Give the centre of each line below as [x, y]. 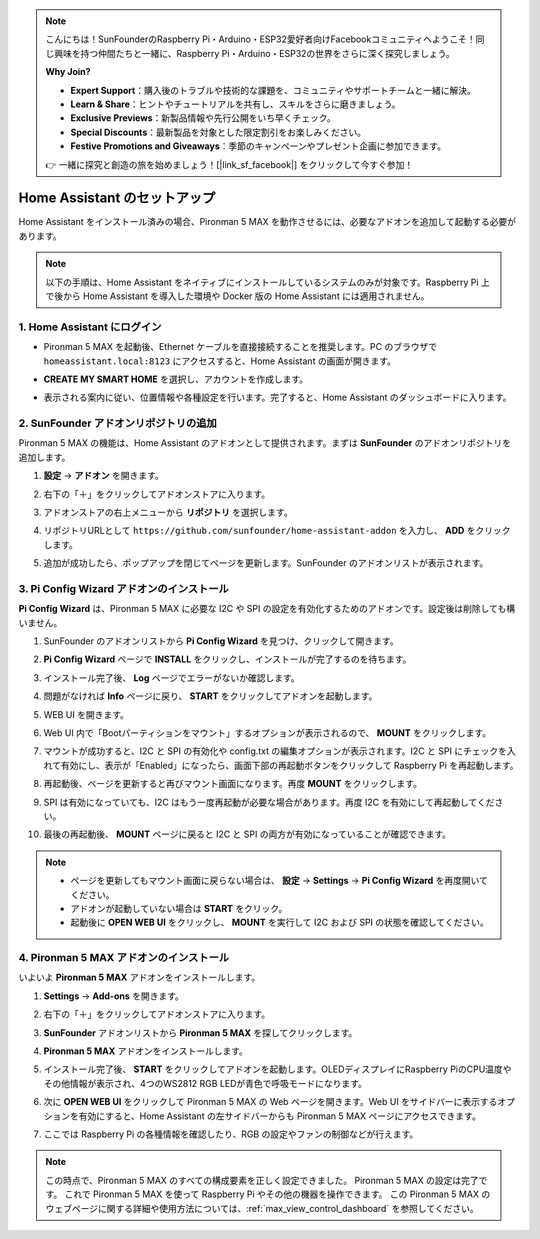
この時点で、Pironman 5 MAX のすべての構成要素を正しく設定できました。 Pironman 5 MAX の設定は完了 [262, 1180]
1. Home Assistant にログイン [90, 327]
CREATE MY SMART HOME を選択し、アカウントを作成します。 [176, 379]
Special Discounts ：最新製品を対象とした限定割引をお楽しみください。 [218, 132]
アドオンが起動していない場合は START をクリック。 [179, 908]
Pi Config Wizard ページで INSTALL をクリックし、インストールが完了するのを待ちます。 [227, 659]
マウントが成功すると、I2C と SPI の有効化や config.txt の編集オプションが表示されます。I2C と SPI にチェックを [275, 751]
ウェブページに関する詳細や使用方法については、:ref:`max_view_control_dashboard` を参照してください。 [262, 1208]
